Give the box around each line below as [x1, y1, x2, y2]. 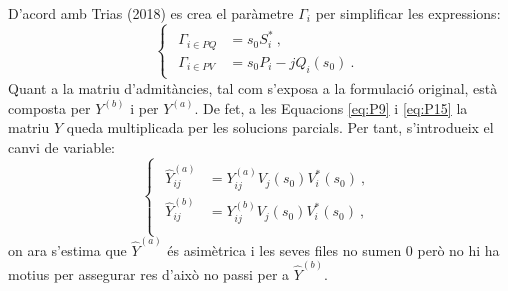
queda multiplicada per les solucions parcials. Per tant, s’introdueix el [66, 117, 494, 138]
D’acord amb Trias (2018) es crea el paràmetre [8, 3, 294, 23]
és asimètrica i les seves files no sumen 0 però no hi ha [167, 239, 500, 260]
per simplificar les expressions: [315, 3, 501, 23]
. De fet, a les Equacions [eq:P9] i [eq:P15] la [194, 97, 468, 118]
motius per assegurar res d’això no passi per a [8, 263, 290, 284]
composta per [8, 97, 91, 118]
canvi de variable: [8, 136, 115, 157]
